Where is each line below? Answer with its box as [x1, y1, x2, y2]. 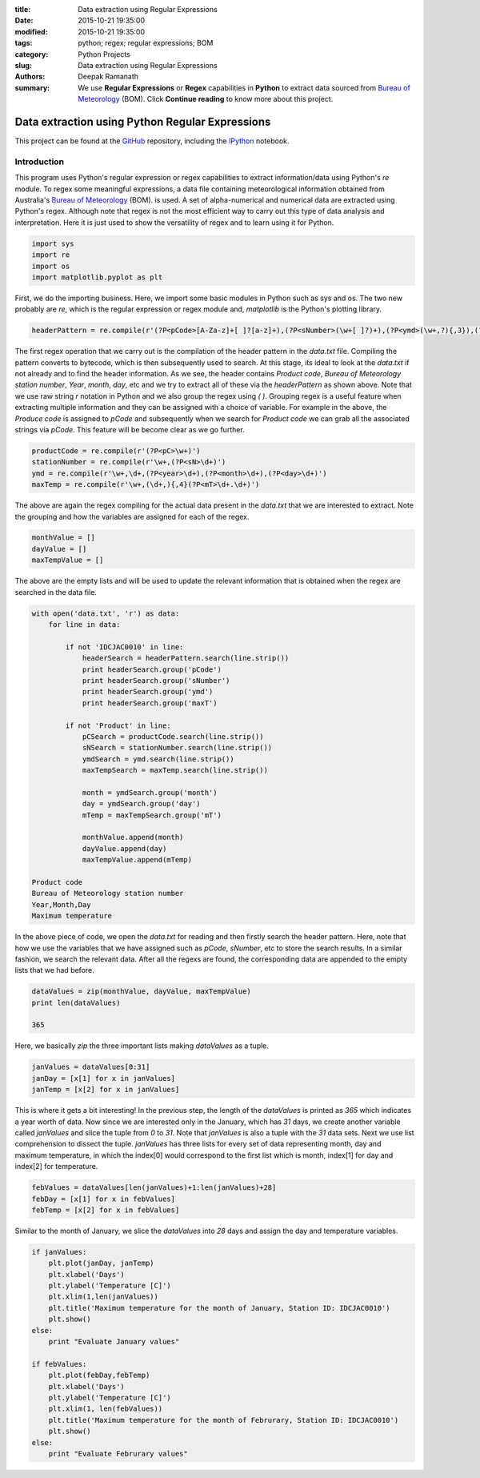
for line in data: [48, 621, 121, 629]
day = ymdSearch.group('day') [82, 799, 201, 809]
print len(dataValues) [31, 998, 121, 1007]
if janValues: [31, 1247, 87, 1256]
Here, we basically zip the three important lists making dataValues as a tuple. [14, 1041, 270, 1050]
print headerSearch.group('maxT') [82, 698, 218, 708]
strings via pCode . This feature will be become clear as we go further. [14, 424, 246, 434]
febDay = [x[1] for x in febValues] [31, 1194, 176, 1203]
